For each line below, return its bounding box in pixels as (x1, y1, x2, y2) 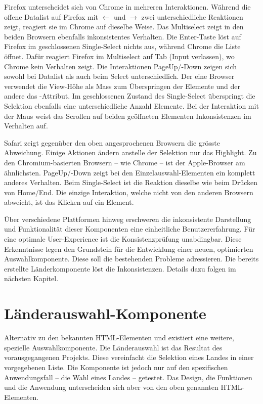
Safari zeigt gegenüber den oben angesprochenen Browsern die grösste (4, 137, 220, 148)
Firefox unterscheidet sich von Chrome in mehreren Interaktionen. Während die (4, 2, 251, 12)
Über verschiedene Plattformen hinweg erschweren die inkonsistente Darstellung (4, 213, 251, 224)
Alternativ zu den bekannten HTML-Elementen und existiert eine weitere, (4, 332, 234, 343)
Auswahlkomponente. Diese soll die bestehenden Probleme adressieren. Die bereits (4, 253, 259, 264)
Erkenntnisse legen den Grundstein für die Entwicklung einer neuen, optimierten (4, 243, 253, 254)
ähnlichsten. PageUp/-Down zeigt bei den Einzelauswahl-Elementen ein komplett (4, 167, 255, 177)
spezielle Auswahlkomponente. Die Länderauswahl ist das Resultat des (4, 342, 223, 352)
